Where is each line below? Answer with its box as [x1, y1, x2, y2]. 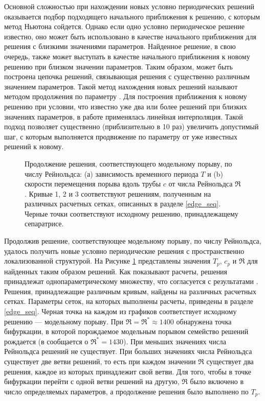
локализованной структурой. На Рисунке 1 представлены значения [4, 255, 211, 266]
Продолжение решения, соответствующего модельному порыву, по [25, 158, 232, 169]
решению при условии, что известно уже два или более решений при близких [4, 101, 247, 111]
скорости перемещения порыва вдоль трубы [25, 178, 161, 189]
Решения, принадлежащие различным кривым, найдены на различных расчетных [4, 286, 256, 296]
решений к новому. [4, 141, 64, 152]
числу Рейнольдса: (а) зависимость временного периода [25, 168, 198, 179]
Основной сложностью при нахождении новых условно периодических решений [4, 1, 254, 11]
